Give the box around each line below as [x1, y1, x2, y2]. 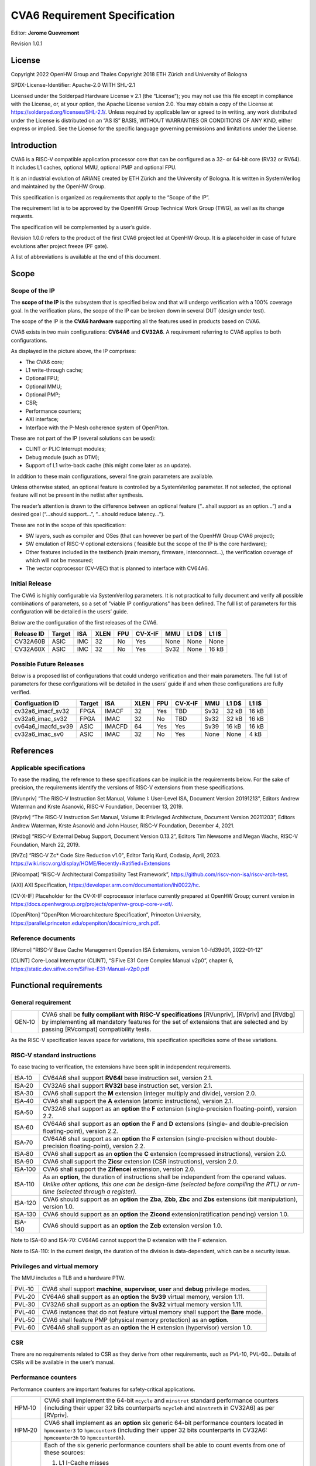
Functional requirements [11, 980, 102, 990]
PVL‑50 [14, 1316, 35, 1324]
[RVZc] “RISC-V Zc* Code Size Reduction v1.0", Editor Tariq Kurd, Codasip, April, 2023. [11, 852, 221, 858]
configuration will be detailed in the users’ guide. [11, 608, 129, 615]
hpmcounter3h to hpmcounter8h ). [44, 1433, 126, 1441]
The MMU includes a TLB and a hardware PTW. [11, 1274, 125, 1281]
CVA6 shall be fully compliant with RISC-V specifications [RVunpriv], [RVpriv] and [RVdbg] [42, 1010, 296, 1019]
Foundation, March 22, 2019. [11, 841, 80, 848]
